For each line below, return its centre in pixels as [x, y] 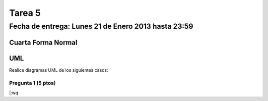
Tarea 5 [25, 13]
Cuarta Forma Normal [43, 42]
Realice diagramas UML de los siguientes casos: [59, 70]
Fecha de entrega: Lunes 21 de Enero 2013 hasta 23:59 [101, 26]
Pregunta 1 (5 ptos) [33, 83]
